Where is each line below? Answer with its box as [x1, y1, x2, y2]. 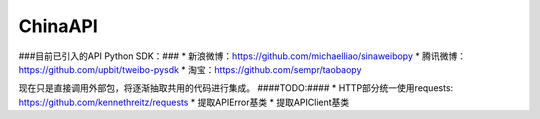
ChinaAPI [18, 15, 99, 37]
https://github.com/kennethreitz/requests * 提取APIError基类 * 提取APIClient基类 [18, 96, 350, 108]
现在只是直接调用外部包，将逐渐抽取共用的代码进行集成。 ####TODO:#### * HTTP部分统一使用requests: [18, 82, 454, 94]
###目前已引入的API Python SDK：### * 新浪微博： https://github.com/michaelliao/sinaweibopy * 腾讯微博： [18, 50, 467, 62]
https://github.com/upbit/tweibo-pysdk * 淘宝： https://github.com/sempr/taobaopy [18, 63, 362, 75]
